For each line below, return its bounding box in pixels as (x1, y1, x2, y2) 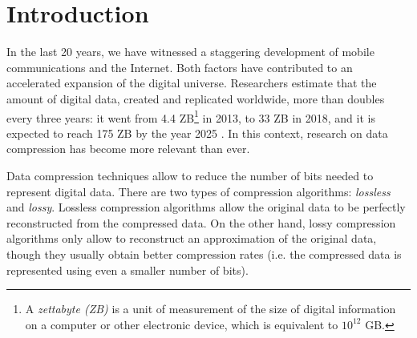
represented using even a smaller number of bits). (6, 261, 249, 278)
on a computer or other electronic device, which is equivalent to (25, 316, 338, 332)
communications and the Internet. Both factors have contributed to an (6, 58, 353, 75)
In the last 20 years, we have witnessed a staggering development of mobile (6, 43, 374, 60)
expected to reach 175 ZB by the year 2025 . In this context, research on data (6, 124, 388, 141)
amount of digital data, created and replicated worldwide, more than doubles (6, 90, 385, 107)
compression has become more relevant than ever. (6, 140, 250, 157)
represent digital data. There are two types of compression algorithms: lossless (6, 183, 391, 199)
